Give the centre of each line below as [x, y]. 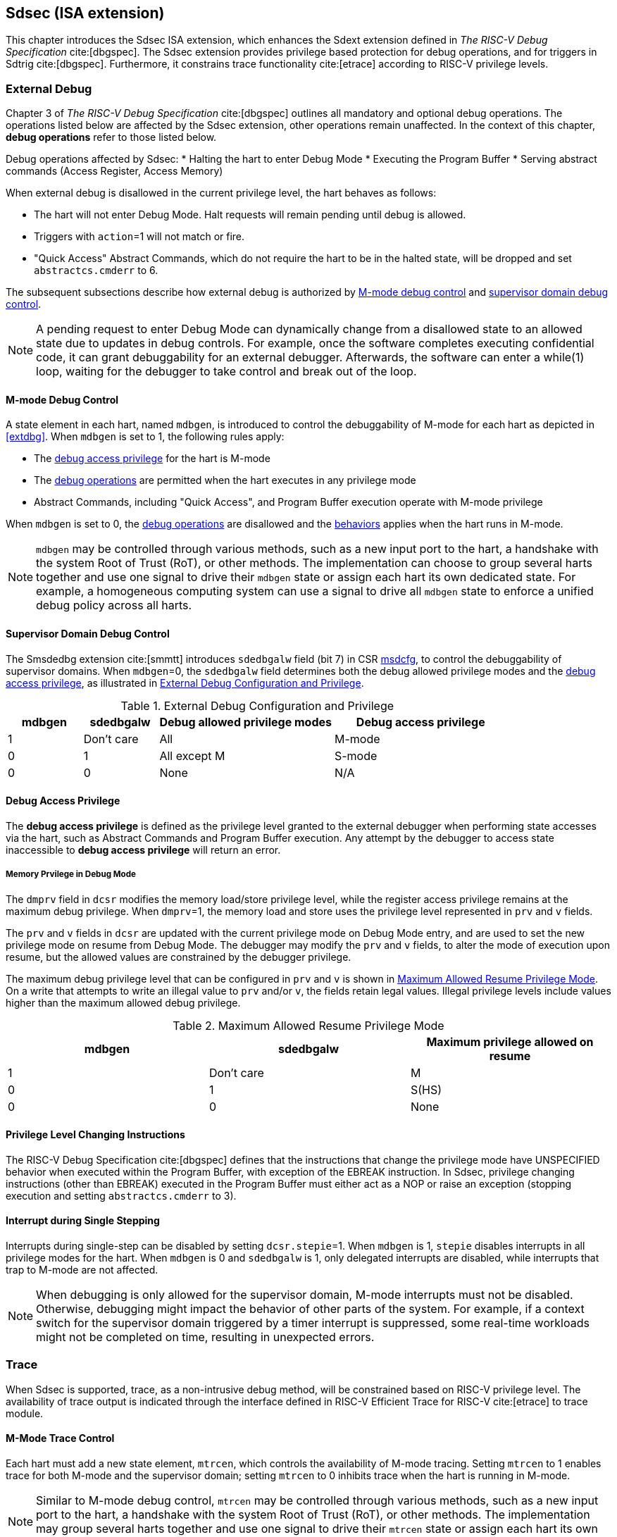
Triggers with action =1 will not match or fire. [139, 237]
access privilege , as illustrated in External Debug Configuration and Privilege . [185, 683]
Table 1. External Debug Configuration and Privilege [257, 705]
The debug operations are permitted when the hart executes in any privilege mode [225, 480]
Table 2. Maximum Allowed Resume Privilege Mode [308, 1025]
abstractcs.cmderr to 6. [96, 270]
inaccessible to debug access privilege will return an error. [143, 850]
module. [25, 1413]
